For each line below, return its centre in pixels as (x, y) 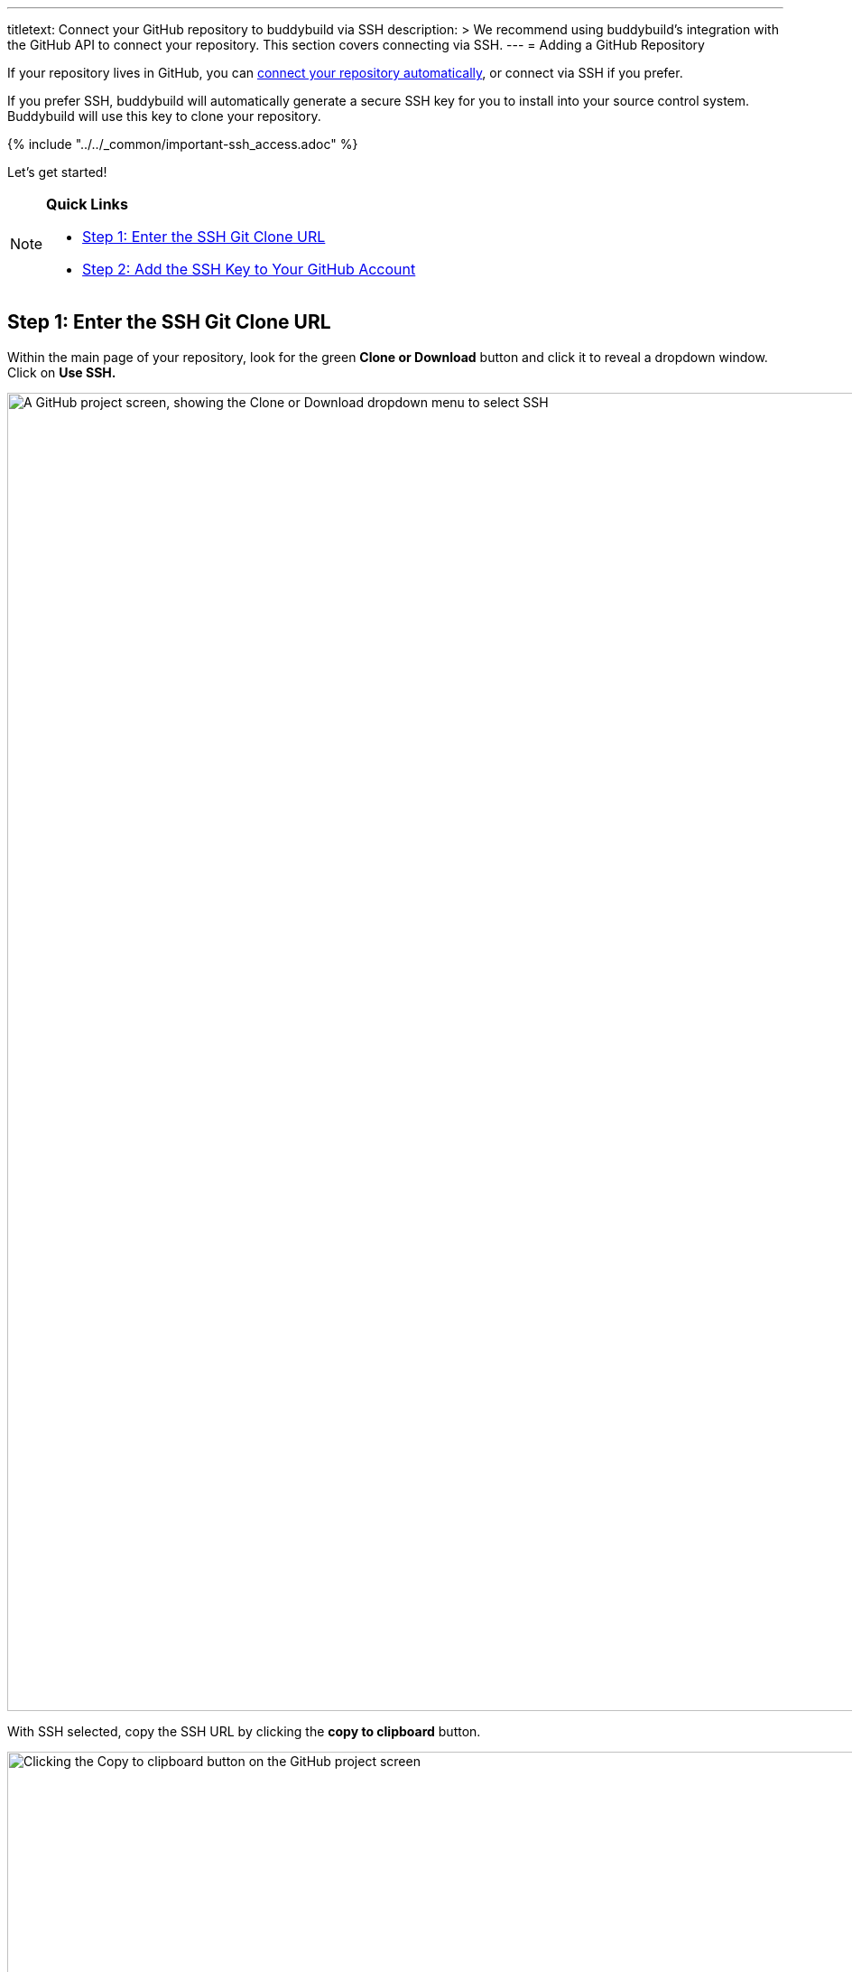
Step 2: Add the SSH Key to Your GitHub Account (249, 269)
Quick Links (87, 204)
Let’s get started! (57, 172)
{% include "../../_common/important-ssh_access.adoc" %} (183, 144)
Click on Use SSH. (62, 372)
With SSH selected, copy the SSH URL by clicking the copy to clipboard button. (244, 1731)
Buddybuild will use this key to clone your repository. (164, 116)
